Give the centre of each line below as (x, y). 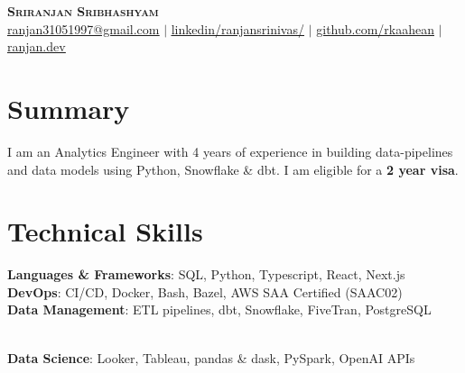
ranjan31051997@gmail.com (84, 28)
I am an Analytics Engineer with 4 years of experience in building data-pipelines (230, 151)
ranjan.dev (37, 46)
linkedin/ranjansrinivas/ (237, 28)
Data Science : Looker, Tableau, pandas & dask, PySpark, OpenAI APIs (211, 357)
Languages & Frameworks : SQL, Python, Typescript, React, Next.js (206, 274)
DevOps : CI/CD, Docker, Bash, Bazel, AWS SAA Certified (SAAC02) (205, 291)
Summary (69, 108)
